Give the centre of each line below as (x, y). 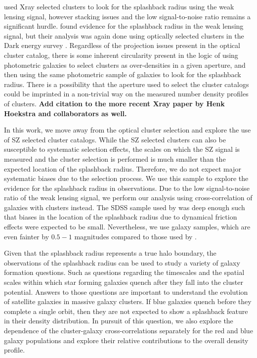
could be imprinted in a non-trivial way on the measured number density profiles (126, 94)
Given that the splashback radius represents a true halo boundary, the (110, 253)
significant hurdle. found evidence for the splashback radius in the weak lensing (124, 26)
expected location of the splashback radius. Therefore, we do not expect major (123, 168)
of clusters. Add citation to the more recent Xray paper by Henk (114, 103)
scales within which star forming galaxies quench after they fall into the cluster (124, 282)
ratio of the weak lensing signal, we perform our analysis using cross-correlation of (128, 198)
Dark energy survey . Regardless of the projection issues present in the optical (122, 45)
